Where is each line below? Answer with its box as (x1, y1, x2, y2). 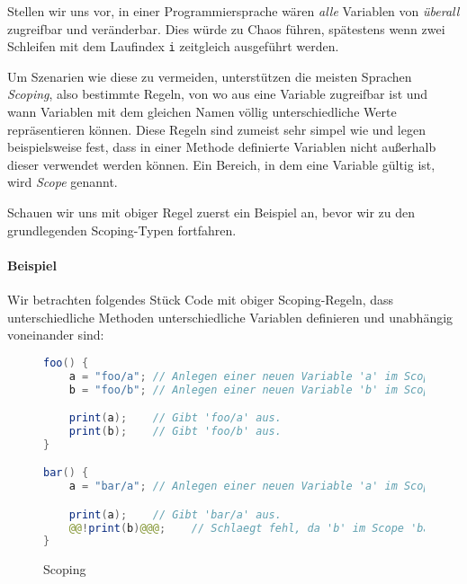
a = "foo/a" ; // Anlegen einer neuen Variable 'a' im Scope (68, 369, 436, 383)
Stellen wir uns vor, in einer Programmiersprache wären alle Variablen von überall (7, 2, 460, 20)
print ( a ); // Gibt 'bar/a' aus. (68, 508, 282, 521)
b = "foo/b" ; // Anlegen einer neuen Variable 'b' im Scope (68, 383, 436, 396)
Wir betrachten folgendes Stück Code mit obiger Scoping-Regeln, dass (7, 289, 394, 308)
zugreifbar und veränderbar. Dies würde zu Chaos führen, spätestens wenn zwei (7, 19, 445, 38)
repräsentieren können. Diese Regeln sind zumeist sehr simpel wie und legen (7, 119, 426, 138)
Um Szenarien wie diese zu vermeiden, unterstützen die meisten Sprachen (7, 66, 412, 85)
